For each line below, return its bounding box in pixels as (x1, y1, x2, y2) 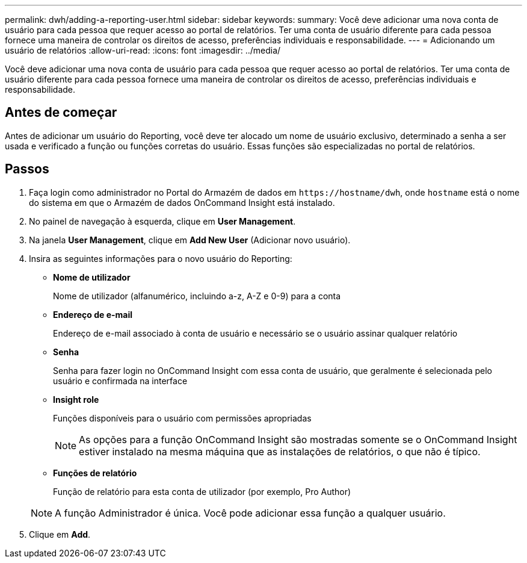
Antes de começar (5, 105, 117, 120)
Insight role (53, 394, 99, 405)
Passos (5, 161, 49, 177)
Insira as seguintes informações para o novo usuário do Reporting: (29, 253, 292, 264)
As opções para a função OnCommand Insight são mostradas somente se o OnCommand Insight (79, 433, 517, 446)
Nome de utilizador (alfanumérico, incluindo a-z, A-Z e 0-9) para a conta (53, 290, 341, 301)
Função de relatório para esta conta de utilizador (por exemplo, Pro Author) (53, 486, 351, 497)
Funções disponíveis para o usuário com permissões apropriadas (53, 412, 312, 423)
